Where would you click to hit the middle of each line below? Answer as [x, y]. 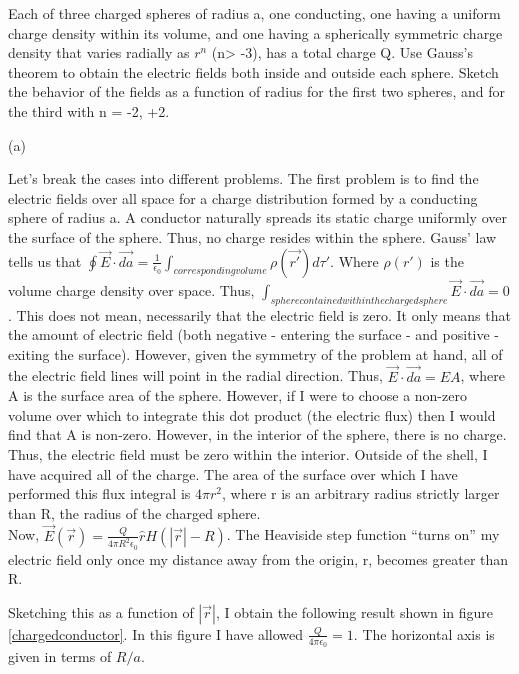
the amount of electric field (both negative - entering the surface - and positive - [254, 334]
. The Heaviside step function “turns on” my [363, 534]
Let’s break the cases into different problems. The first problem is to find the [243, 178]
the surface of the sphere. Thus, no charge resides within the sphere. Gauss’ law [252, 236]
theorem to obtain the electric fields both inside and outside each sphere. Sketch [253, 71]
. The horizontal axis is [424, 633]
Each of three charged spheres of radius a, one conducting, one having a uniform [254, 13]
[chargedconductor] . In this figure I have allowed [155, 633]
